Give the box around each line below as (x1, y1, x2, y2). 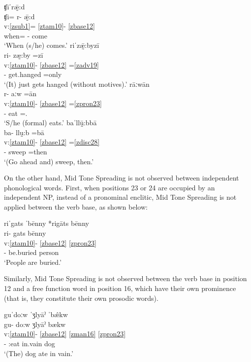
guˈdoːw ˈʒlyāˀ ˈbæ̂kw (4, 309, 68, 320)
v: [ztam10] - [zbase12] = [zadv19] (4, 59, 99, 70)
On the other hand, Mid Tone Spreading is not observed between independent (4, 173, 239, 183)
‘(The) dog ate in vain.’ (4, 348, 73, 358)
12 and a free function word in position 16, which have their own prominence (4, 283, 236, 293)
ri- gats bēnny (4, 228, 46, 238)
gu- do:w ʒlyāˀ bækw (4, 319, 66, 329)
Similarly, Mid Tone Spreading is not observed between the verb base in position (4, 273, 247, 284)
